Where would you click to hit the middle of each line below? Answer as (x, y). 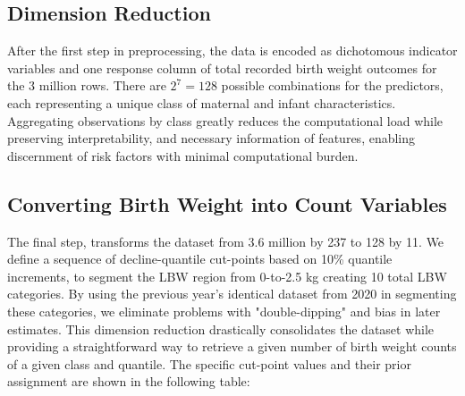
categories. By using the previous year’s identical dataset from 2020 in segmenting (232, 294)
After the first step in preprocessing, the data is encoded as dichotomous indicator (232, 51)
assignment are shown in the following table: (129, 381)
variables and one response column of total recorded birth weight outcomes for (222, 67)
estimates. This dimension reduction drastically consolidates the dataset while (221, 329)
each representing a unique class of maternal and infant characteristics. (202, 102)
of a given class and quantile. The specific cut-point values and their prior (209, 363)
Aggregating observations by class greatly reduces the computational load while (225, 120)
